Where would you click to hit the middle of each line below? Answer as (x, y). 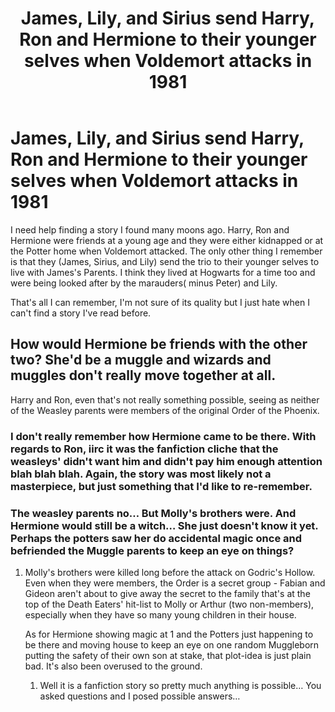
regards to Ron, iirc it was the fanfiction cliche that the (144, 449)
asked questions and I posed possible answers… (140, 696)
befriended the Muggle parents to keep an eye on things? (152, 550)
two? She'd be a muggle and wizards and (141, 360)
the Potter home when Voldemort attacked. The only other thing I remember (166, 251)
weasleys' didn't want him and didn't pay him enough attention (166, 461)
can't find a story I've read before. (81, 313)
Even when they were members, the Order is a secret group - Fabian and (175, 583)
